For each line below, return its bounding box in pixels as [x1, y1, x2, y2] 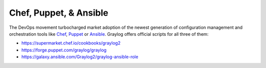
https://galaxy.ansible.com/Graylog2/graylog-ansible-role [21, 54, 138, 60]
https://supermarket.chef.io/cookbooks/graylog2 [21, 40, 121, 46]
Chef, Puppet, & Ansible [9, 7, 108, 18]
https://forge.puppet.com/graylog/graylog [21, 47, 107, 53]
